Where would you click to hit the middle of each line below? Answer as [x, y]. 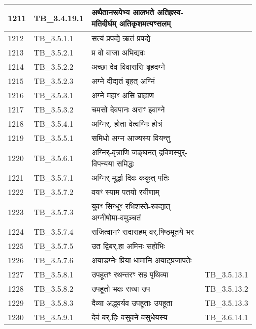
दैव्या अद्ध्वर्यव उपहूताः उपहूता [132, 303]
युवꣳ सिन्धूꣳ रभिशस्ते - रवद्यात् [131, 206]
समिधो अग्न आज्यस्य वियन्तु [131, 138]
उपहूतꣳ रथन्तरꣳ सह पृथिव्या [130, 274]
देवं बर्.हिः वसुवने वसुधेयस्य [129, 317]
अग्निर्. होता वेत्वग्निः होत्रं [127, 123]
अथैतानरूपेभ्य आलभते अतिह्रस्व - [137, 12]
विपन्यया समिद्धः [113, 163]
